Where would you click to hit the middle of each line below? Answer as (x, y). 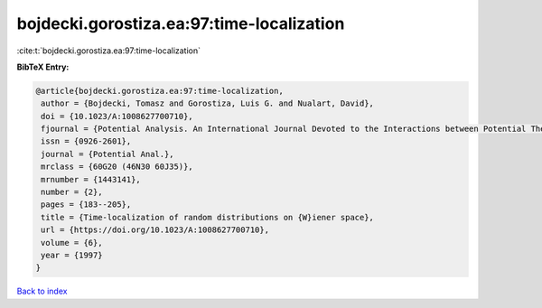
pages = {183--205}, (86, 205)
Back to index (42, 291)
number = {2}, (72, 192)
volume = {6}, (72, 243)
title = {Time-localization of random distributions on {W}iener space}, (208, 217)
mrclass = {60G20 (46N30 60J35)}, (117, 167)
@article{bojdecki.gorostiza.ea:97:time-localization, (159, 91)
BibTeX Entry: (43, 67)
